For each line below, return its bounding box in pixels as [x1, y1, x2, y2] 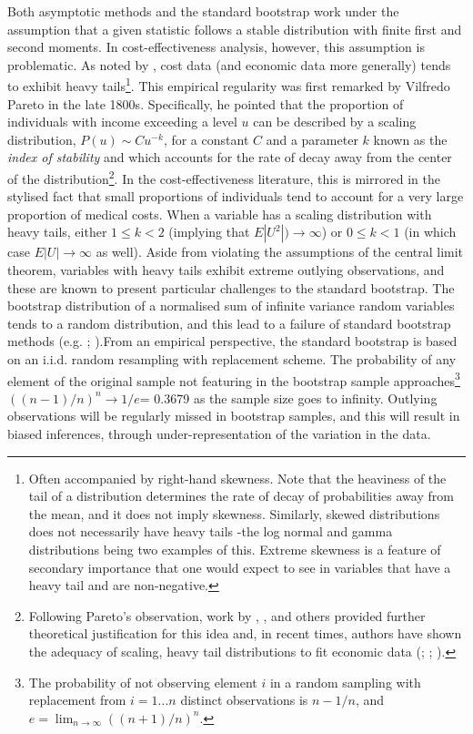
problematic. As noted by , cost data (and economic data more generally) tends [7, 55, 451, 74]
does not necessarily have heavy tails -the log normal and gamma [28, 522, 393, 541]
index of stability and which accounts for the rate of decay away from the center [7, 148, 452, 167]
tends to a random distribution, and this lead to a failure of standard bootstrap [7, 313, 451, 332]
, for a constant [163, 129, 249, 148]
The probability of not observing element [28, 672, 257, 691]
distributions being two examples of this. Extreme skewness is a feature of [28, 540, 441, 558]
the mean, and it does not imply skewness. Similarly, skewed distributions [28, 504, 440, 523]
